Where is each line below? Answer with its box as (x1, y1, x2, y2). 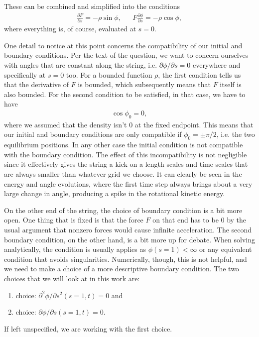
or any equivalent (199, 244, 252, 254)
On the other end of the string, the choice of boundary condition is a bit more (4, 205, 243, 215)
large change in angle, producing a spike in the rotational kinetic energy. (4, 188, 225, 199)
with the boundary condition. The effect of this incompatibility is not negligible (4, 149, 247, 159)
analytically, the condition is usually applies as (4, 244, 146, 254)
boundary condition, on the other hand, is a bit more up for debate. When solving (4, 234, 255, 244)
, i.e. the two (216, 129, 255, 139)
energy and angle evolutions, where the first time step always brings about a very (4, 178, 253, 189)
